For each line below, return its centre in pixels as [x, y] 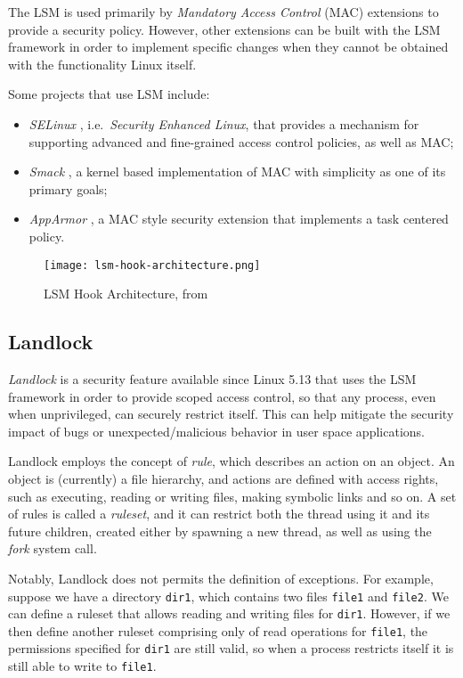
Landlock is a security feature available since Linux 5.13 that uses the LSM [212, 378]
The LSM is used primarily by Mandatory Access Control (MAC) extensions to [223, 12]
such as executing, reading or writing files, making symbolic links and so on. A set [232, 496]
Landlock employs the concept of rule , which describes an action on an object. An [231, 461]
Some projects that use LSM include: [109, 94]
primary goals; [68, 188]
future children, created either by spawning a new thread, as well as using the [220, 531]
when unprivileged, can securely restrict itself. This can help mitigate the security [231, 414]
